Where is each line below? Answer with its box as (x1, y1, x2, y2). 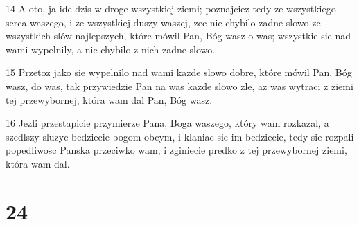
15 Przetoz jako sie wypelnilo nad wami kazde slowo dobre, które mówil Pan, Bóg (6, 65, 352, 80)
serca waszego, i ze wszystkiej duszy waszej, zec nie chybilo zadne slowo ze (6, 15, 321, 29)
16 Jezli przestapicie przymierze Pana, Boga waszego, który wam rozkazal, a (6, 116, 329, 130)
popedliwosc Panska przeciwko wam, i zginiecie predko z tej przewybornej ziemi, (6, 143, 347, 157)
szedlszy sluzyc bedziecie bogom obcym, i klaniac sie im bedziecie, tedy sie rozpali (6, 129, 354, 143)
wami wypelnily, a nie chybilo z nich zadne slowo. (6, 42, 216, 56)
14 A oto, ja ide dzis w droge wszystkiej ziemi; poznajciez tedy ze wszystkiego (6, 1, 336, 15)
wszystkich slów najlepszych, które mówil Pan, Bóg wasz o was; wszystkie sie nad (6, 28, 351, 43)
